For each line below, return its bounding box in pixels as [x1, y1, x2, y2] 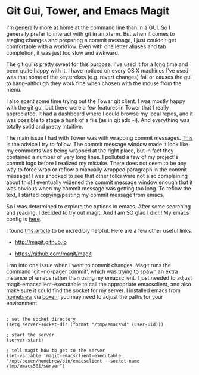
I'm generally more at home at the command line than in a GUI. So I [6, 24, 171, 31]
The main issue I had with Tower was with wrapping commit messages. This [6, 134, 193, 141]
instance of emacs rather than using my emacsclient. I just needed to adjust [6, 274, 192, 281]
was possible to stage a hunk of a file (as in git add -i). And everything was [6, 116, 190, 123]
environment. [6, 299, 39, 307]
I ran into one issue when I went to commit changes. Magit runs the [6, 261, 172, 268]
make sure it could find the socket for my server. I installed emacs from [6, 287, 181, 294]
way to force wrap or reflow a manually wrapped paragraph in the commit [6, 165, 188, 173]
